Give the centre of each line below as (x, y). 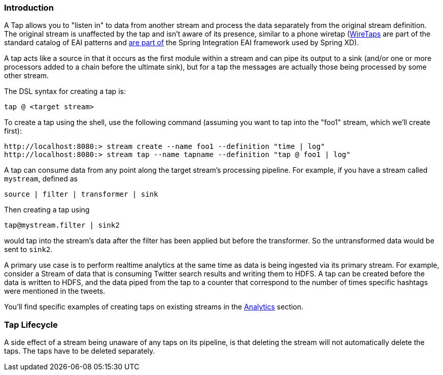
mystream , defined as (41, 179)
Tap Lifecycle (31, 324)
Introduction (29, 8)
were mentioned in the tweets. (55, 291)
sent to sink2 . (28, 249)
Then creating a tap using (47, 210)
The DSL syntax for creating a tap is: (65, 91)
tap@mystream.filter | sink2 (62, 225)
